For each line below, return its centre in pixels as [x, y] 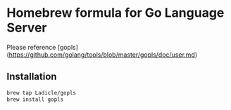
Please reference [31, 47]
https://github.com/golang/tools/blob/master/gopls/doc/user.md [102, 55]
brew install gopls [35, 99]
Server [27, 28]
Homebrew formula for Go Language [115, 13]
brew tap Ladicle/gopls [42, 92]
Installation [32, 77]
